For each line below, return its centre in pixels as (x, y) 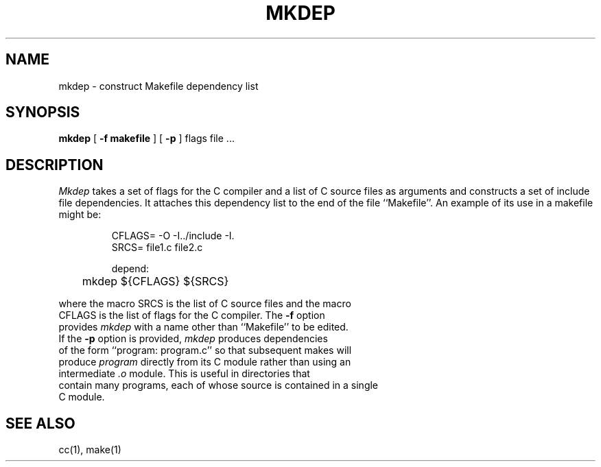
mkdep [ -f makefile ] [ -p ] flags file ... (146, 139)
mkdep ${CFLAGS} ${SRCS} (155, 282)
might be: (80, 215)
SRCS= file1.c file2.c (157, 248)
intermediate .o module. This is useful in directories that (184, 374)
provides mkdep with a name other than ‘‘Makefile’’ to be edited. (203, 327)
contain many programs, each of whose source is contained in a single (219, 385)
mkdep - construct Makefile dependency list (158, 86)
